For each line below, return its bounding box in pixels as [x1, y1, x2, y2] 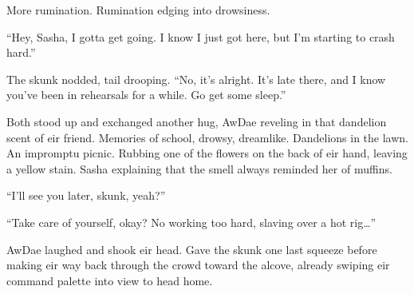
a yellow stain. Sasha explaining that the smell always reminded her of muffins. [6, 160, 392, 177]
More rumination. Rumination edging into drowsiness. [6, 2, 270, 18]
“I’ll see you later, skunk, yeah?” [6, 187, 166, 204]
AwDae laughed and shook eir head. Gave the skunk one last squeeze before [6, 240, 377, 257]
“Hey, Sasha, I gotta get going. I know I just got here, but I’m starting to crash [6, 28, 395, 45]
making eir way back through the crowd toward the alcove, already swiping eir [6, 256, 390, 273]
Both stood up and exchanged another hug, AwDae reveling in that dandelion [6, 113, 387, 129]
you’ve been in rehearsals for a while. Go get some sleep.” [6, 86, 286, 103]
